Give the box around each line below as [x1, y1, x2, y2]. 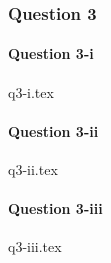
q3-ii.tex [8, 159, 58, 180]
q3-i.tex [8, 81, 54, 102]
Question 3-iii [8, 198, 103, 219]
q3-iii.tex [8, 236, 62, 257]
